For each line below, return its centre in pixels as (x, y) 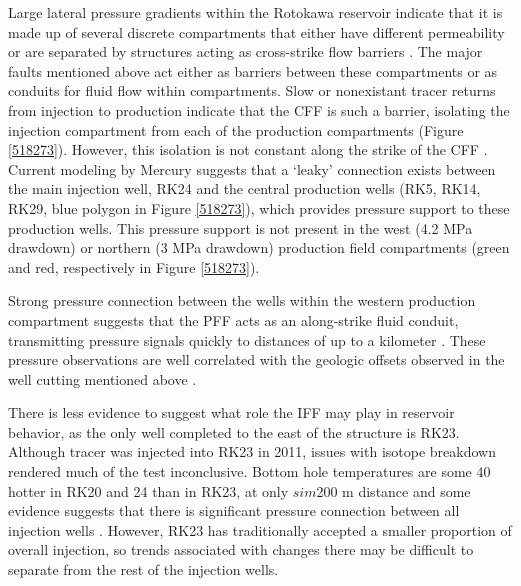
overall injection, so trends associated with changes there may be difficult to (241, 549)
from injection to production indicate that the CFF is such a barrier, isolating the (259, 109)
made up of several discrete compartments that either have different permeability (256, 31)
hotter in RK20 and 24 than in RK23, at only (148, 490)
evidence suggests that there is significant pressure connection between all (234, 510)
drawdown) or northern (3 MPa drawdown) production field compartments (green (259, 247)
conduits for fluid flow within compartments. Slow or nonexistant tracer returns (252, 90)
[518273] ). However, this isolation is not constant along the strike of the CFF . (248, 149)
